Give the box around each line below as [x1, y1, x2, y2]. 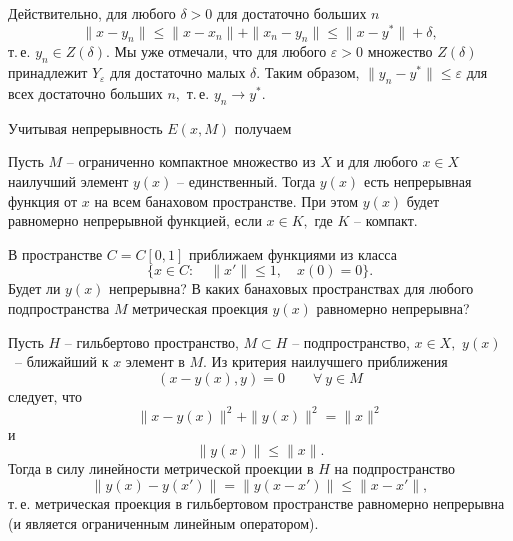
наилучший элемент [8, 171, 129, 192]
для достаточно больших [216, 3, 367, 23]
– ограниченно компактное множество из [66, 151, 316, 172]
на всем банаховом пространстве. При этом [94, 190, 359, 211]
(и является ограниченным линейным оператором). [8, 512, 319, 533]
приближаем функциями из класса [189, 243, 397, 264]
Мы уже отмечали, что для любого [114, 41, 327, 62]
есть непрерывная [363, 171, 472, 192]
